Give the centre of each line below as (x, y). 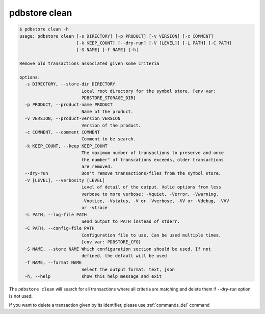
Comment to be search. (108, 139)
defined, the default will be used (124, 256)
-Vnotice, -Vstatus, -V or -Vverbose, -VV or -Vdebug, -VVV (155, 201)
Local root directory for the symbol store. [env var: (149, 91)
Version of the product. (111, 125)
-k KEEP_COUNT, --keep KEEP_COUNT (66, 146)
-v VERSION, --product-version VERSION (73, 118)
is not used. (21, 296)
